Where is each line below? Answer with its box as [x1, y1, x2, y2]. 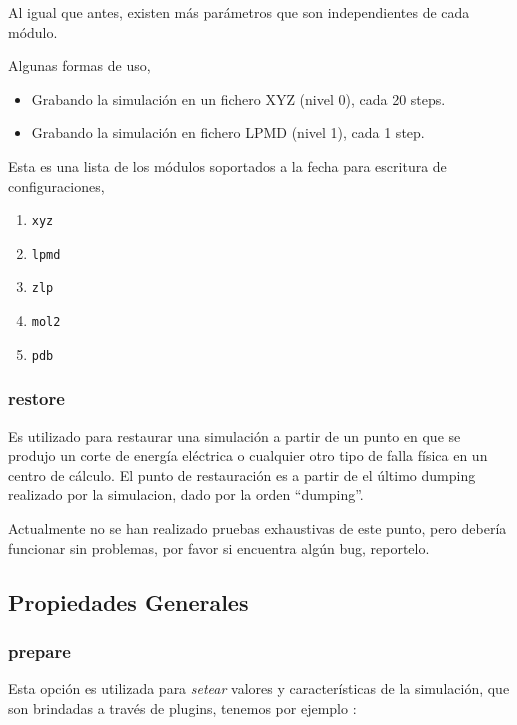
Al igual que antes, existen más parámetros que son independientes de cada [8, 2, 470, 22]
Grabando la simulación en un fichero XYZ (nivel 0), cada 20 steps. [31, 88, 446, 109]
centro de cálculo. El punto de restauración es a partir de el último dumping [8, 464, 476, 485]
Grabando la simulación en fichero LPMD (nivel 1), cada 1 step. [31, 122, 425, 143]
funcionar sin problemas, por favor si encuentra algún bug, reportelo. [8, 537, 430, 558]
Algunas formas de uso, [8, 55, 151, 76]
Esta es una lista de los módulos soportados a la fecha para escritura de [8, 155, 447, 176]
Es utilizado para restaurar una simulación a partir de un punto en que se [8, 425, 461, 446]
